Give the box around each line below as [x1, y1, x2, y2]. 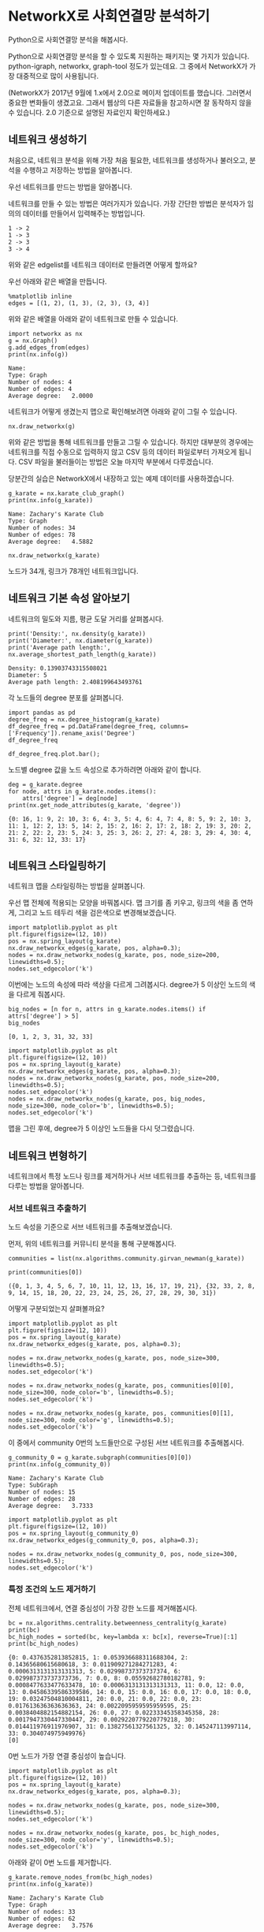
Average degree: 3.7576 [8, 1921, 93, 1930]
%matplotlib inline [8, 292, 73, 300]
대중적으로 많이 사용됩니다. [16, 71, 99, 80]
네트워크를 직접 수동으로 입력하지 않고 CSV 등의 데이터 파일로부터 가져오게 [8, 447, 237, 456]
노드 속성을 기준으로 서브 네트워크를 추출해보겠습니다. [8, 1223, 173, 1232]
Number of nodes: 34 [8, 523, 76, 532]
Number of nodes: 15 [8, 1488, 76, 1496]
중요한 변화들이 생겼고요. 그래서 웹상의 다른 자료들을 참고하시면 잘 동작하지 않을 [8, 98, 252, 107]
